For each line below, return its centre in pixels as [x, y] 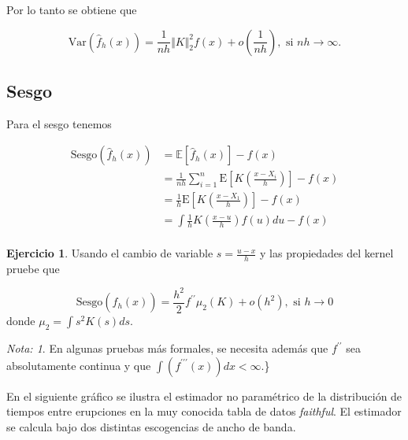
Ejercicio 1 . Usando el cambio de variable [110, 253]
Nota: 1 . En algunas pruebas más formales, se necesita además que [167, 348]
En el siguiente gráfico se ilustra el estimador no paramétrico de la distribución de [204, 396]
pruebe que [33, 268]
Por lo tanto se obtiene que [72, 9]
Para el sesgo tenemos [59, 123]
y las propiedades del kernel [327, 253]
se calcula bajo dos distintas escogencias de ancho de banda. [151, 427]
